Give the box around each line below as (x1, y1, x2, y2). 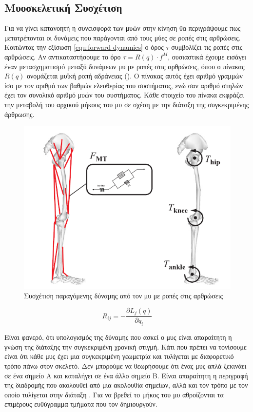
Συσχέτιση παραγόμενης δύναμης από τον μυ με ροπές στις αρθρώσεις (24, 291, 223, 301)
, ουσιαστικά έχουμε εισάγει (168, 51, 247, 61)
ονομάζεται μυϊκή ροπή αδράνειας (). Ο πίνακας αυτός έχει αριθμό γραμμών (27, 71, 243, 81)
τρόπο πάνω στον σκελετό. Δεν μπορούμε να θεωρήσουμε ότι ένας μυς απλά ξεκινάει (4, 361, 247, 371)
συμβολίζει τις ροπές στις (171, 42, 243, 52)
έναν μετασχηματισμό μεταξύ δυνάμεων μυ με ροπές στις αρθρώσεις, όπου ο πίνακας (4, 61, 245, 71)
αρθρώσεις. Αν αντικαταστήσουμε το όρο (4, 51, 121, 61)
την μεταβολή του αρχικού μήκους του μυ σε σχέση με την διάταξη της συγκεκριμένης (4, 99, 249, 109)
